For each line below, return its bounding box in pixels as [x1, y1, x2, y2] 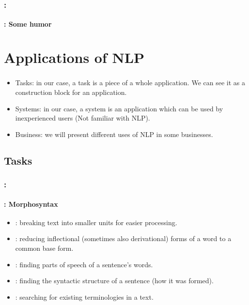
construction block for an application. [15, 87, 127, 97]
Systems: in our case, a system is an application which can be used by [15, 103, 223, 113]
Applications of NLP [4, 47, 145, 67]
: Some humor [4, 19, 52, 29]
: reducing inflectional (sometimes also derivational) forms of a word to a [15, 233, 232, 244]
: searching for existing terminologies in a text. [15, 291, 154, 302]
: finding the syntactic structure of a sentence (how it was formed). [15, 275, 214, 286]
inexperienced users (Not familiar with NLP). [15, 113, 150, 123]
